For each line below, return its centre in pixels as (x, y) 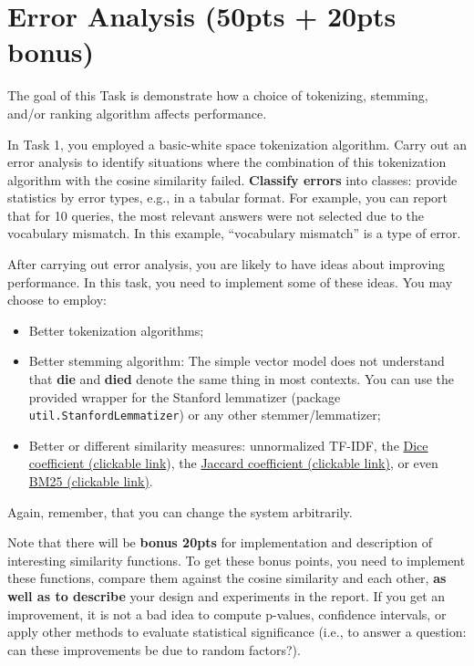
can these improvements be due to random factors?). (154, 649)
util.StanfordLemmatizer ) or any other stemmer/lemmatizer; (205, 415)
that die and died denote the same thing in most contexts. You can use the (241, 379)
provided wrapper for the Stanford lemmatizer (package (185, 396)
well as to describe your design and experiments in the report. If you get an (227, 596)
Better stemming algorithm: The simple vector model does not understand (237, 361)
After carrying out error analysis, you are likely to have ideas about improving (227, 264)
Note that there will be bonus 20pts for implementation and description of (220, 542)
